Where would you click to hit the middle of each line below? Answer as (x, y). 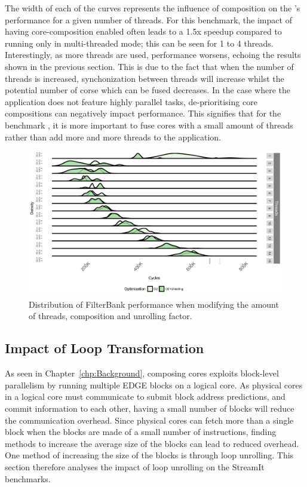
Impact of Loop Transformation (105, 348)
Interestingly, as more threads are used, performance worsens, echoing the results (153, 55)
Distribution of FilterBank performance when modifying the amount (154, 304)
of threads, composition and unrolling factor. (110, 316)
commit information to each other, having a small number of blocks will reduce (150, 408)
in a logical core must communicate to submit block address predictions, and (145, 396)
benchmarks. (28, 478)
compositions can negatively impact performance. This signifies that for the (143, 113)
